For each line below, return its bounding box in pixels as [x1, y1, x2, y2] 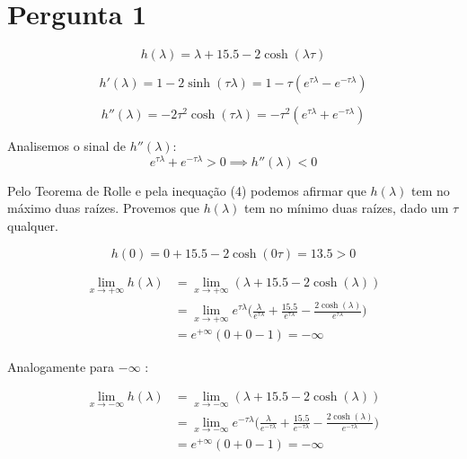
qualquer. [7, 216, 58, 234]
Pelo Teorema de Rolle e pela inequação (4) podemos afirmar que [7, 181, 366, 199]
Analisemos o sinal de [7, 137, 127, 155]
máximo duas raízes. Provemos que [7, 199, 199, 217]
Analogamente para [7, 357, 115, 375]
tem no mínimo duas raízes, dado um [244, 199, 449, 217]
